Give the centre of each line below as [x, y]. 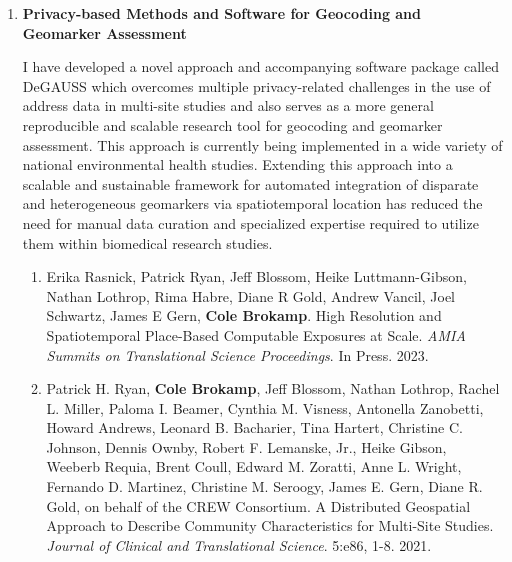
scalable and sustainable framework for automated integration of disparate [250, 183]
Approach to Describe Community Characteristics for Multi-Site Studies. [270, 525]
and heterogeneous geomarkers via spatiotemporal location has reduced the [252, 203]
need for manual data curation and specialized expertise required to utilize [250, 222]
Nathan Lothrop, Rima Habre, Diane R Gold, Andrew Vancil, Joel [250, 295]
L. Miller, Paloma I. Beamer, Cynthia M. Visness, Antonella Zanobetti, [265, 407]
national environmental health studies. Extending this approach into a [237, 164]
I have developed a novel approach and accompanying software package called [260, 66]
